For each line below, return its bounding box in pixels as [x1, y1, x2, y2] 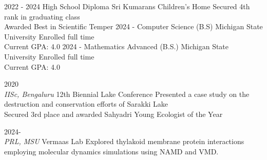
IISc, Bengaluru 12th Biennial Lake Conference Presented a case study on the [4, 88, 250, 99]
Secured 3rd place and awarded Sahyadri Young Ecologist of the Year [4, 108, 223, 119]
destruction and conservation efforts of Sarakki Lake [4, 98, 168, 109]
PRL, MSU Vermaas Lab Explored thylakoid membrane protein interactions [4, 136, 244, 147]
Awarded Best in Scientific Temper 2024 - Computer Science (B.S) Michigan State [4, 21, 263, 32]
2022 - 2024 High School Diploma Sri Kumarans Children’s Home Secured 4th [4, 1, 250, 11]
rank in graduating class [4, 11, 80, 22]
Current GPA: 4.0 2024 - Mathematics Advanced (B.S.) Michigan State [4, 41, 229, 52]
